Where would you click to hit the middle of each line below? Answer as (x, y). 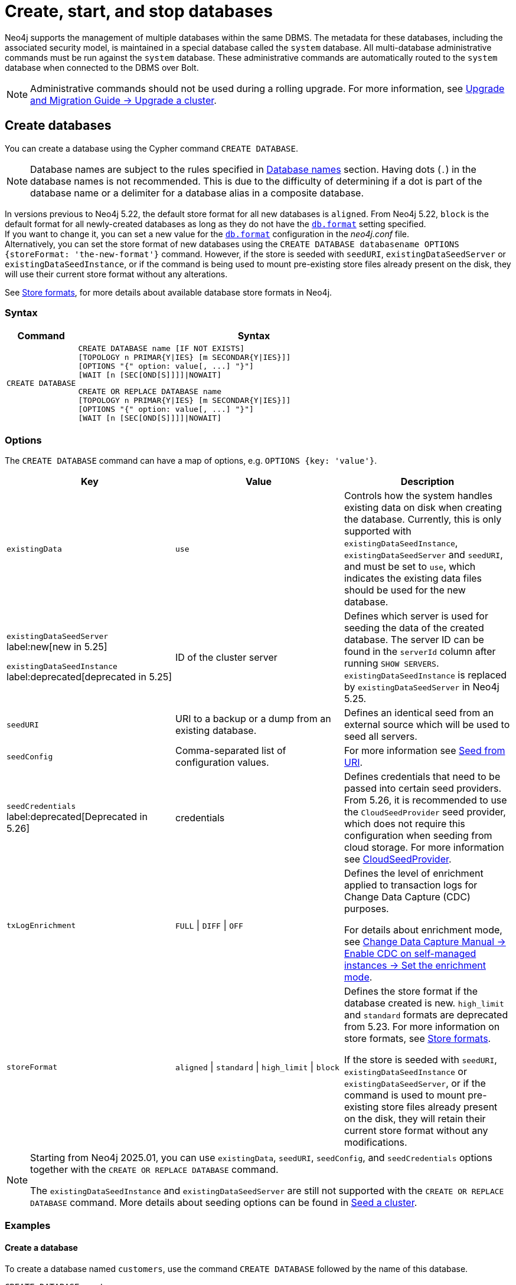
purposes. (366, 909)
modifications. (375, 1143)
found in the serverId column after (420, 652)
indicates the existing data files (413, 578)
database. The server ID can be (414, 640)
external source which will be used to (427, 725)
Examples (28, 1226)
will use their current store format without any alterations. (116, 274)
